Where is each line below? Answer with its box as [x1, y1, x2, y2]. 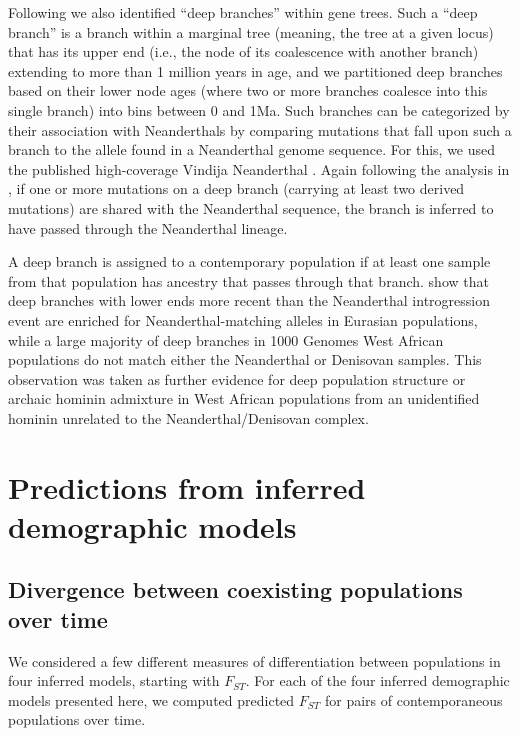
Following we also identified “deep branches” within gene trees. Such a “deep [8, 2, 478, 22]
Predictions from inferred [8, 466, 366, 507]
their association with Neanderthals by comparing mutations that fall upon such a [8, 119, 512, 140]
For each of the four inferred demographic [254, 670, 510, 691]
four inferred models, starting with [8, 670, 220, 691]
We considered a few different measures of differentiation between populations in [8, 650, 501, 671]
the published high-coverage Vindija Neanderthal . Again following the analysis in [8, 158, 510, 179]
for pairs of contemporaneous [324, 689, 503, 710]
